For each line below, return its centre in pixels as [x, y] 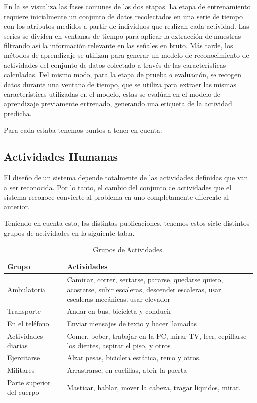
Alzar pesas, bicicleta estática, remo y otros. [134, 358]
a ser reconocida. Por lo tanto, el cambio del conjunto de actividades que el [118, 187]
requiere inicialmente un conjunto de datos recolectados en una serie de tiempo [123, 16]
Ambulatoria [27, 289]
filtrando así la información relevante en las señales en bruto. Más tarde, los [119, 45]
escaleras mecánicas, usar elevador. [119, 299]
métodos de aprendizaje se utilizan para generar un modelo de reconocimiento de [127, 55]
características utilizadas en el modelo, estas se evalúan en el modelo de [112, 94]
